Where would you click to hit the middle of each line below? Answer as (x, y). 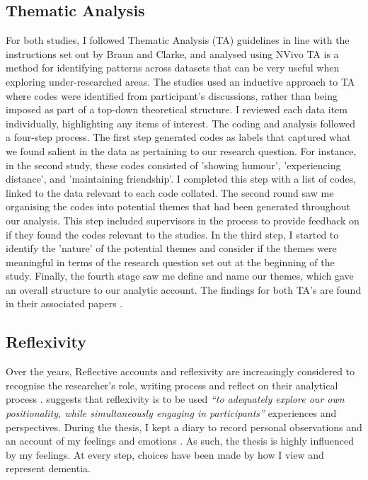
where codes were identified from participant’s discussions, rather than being (172, 95)
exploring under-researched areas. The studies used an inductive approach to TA (180, 81)
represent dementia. (48, 468)
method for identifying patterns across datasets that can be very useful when (173, 68)
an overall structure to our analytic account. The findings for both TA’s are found (184, 289)
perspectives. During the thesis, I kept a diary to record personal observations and (184, 427)
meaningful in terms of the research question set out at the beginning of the (170, 262)
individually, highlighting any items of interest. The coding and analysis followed (180, 123)
